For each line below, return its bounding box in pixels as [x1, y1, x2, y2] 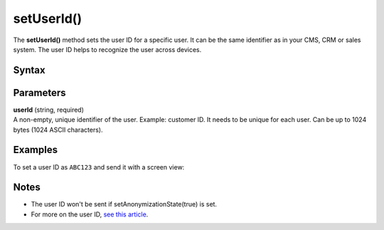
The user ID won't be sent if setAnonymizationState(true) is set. [31, 200, 217, 209]
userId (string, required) [13, 105, 85, 114]
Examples [13, 144, 58, 156]
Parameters [13, 86, 66, 99]
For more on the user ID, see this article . [31, 210, 149, 219]
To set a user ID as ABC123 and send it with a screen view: [13, 162, 185, 171]
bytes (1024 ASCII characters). [13, 125, 103, 134]
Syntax [13, 64, 46, 76]
